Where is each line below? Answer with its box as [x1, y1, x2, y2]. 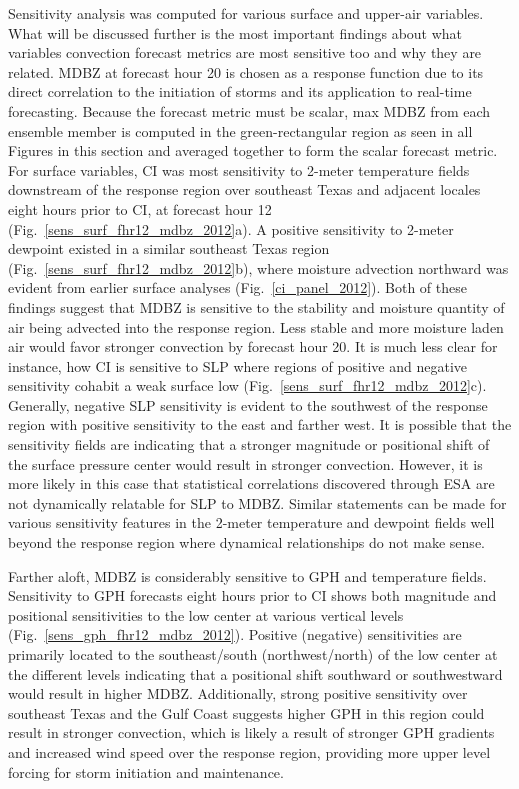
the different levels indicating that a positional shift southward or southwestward [8, 663, 503, 684]
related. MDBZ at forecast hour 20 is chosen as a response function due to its [8, 61, 484, 82]
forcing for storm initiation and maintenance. [8, 761, 284, 782]
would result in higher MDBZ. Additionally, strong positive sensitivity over [8, 683, 468, 704]
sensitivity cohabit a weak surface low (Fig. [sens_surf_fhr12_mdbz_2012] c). [8, 375, 487, 396]
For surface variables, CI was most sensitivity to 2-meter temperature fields [8, 159, 470, 180]
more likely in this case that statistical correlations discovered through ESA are [8, 473, 495, 494]
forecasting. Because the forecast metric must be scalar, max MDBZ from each [8, 100, 491, 121]
